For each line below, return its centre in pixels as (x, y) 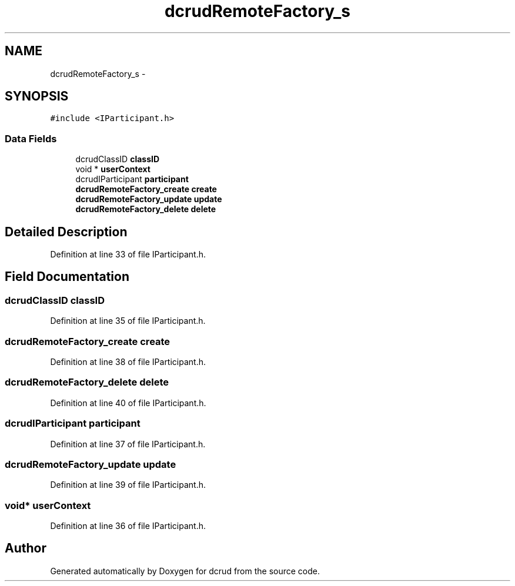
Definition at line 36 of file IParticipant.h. (128, 526)
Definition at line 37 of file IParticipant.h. (128, 444)
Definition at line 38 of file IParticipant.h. (128, 362)
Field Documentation (67, 277)
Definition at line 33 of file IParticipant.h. (128, 255)
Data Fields (31, 138)
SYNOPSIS (37, 96)
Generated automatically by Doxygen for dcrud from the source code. (185, 571)
